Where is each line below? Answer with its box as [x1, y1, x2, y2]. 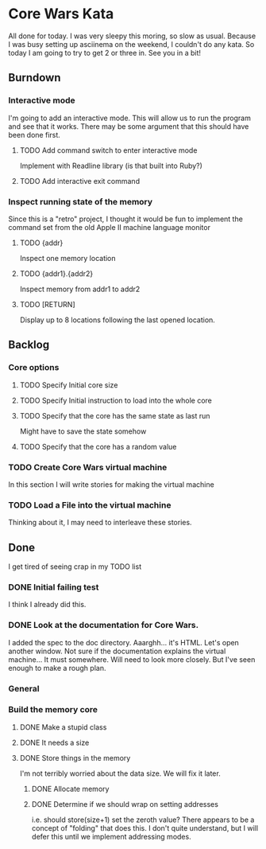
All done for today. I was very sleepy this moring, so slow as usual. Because [8, 31, 256, 41]
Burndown [8, 71, 61, 84]
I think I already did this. [8, 600, 87, 609]
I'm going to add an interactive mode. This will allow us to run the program [8, 113, 252, 123]
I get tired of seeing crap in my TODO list [8, 562, 141, 571]
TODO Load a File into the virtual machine [8, 499, 172, 510]
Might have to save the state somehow [19, 426, 147, 436]
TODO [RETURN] [19, 299, 75, 309]
